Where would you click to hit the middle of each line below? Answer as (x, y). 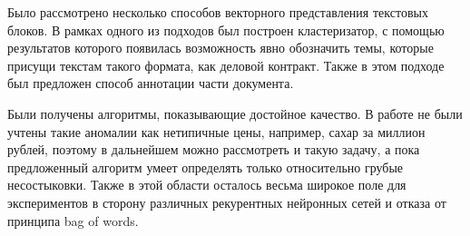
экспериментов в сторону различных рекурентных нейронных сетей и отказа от (227, 202)
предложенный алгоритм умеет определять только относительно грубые (206, 167)
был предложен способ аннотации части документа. (151, 83)
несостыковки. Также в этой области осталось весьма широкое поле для (207, 185)
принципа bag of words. (73, 220)
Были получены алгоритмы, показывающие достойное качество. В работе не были (235, 113)
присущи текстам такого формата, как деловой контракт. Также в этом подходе (226, 65)
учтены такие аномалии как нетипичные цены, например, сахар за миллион (216, 131)
